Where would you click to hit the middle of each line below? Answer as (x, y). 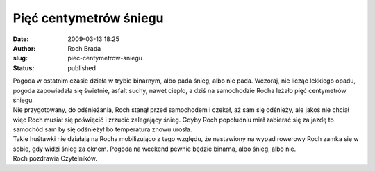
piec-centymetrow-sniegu (105, 58)
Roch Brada (84, 48)
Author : (24, 48)
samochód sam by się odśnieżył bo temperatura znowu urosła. (102, 129)
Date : (21, 39)
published (82, 68)
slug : (20, 58)
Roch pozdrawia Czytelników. (55, 158)
